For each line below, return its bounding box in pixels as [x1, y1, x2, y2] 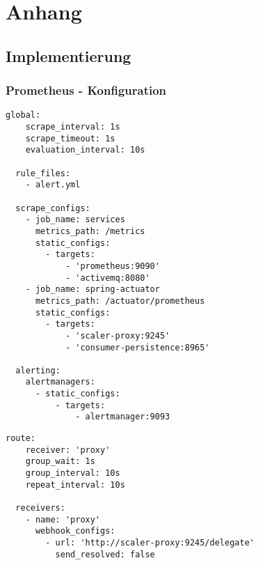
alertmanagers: [25, 377, 95, 387]
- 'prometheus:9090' [65, 261, 160, 271]
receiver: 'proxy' [25, 444, 111, 455]
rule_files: [15, 168, 71, 178]
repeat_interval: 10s [25, 479, 125, 490]
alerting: [15, 365, 61, 376]
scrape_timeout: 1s [25, 133, 115, 144]
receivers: [15, 503, 65, 513]
